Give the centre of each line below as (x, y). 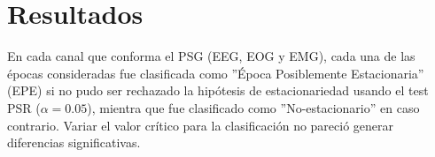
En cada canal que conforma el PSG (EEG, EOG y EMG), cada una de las (211, 56)
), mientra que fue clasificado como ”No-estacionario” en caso (253, 107)
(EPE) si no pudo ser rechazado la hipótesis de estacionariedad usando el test (218, 90)
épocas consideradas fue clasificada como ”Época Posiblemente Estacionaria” (216, 73)
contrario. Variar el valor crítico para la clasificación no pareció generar (201, 125)
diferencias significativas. (74, 142)
